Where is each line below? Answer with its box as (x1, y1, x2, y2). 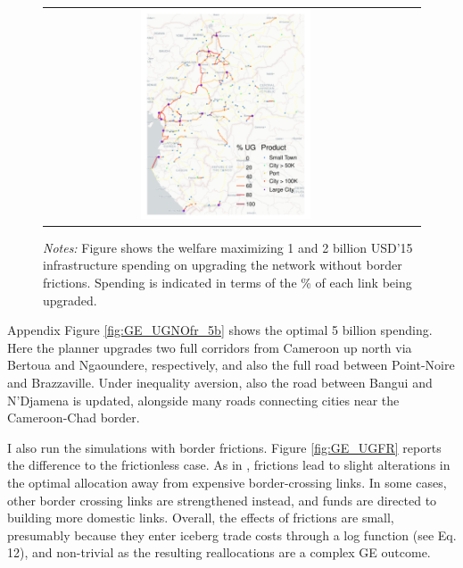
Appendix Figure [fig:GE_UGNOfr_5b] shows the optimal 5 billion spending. (7, 321, 433, 339)
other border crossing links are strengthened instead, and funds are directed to (7, 490, 437, 509)
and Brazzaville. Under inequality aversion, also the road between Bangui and (7, 372, 433, 391)
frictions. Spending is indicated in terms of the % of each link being (43, 272, 412, 291)
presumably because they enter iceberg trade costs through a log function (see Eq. (7, 525, 457, 544)
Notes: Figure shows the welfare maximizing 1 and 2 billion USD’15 (43, 238, 413, 256)
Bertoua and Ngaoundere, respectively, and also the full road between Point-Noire (7, 355, 455, 374)
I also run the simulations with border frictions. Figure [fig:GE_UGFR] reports (7, 438, 442, 456)
